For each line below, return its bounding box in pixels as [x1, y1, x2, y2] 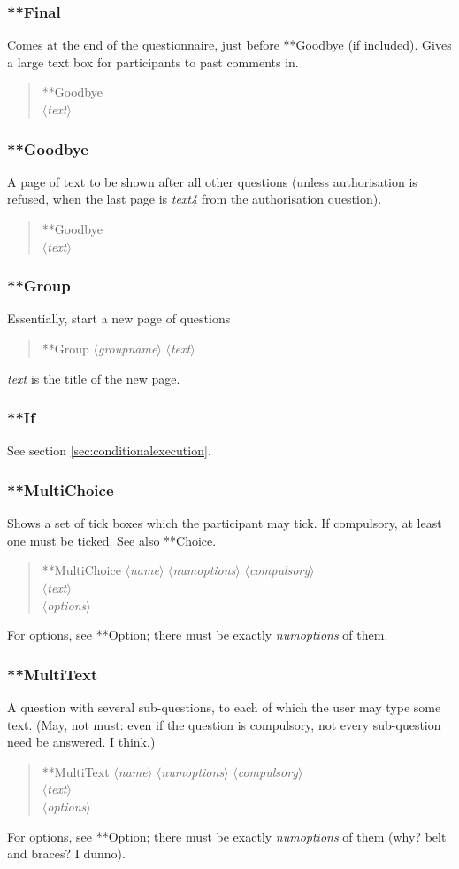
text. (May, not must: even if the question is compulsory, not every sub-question [7, 715, 441, 733]
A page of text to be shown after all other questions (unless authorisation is [7, 172, 417, 190]
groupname [97, 339, 157, 357]
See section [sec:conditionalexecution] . [7, 441, 211, 460]
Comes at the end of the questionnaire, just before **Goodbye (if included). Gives [7, 35, 452, 54]
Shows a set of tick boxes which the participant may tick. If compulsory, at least [7, 514, 442, 532]
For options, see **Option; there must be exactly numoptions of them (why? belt [7, 826, 447, 845]
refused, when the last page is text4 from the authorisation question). [7, 190, 382, 208]
